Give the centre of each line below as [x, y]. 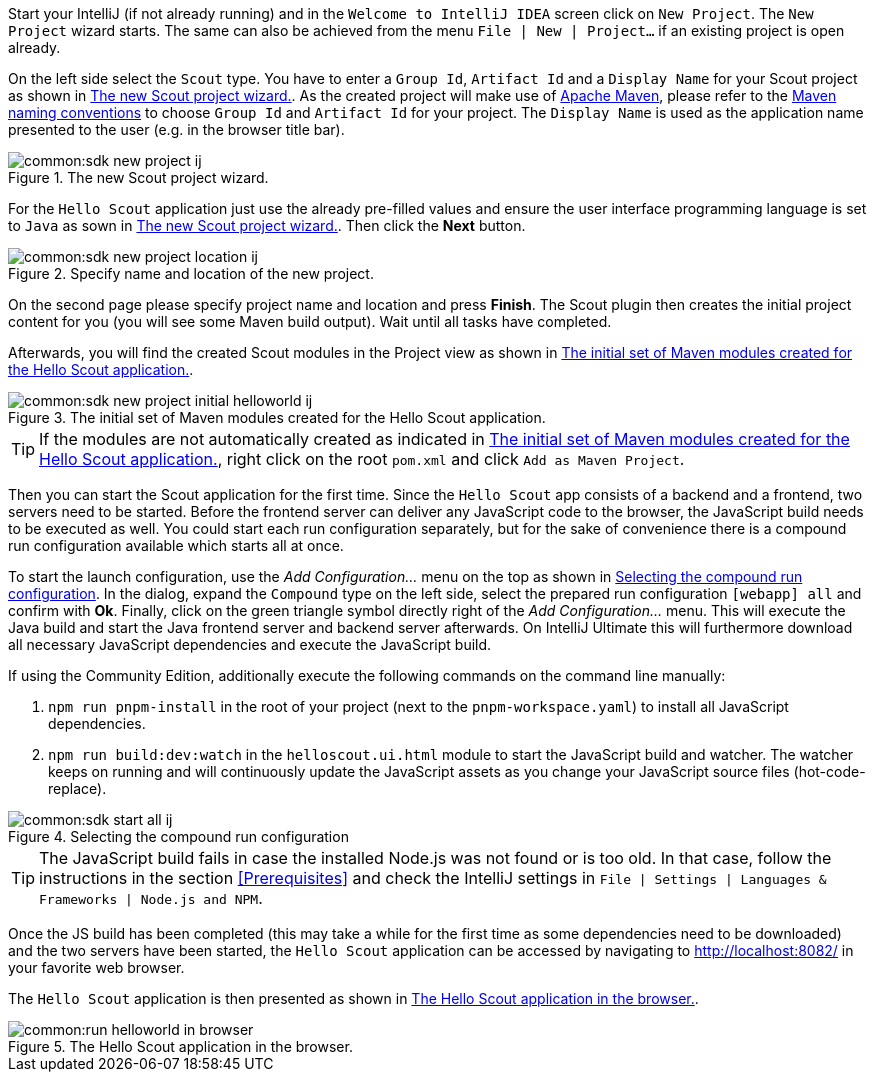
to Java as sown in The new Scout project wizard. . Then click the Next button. [267, 225]
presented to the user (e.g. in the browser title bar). [176, 129]
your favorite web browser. [96, 967]
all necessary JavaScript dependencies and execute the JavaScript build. [250, 644]
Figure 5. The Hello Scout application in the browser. [180, 1046]
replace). [77, 788]
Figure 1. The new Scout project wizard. [138, 177]
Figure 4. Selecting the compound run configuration [178, 836]
